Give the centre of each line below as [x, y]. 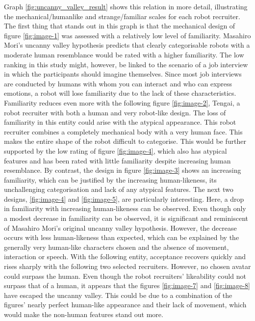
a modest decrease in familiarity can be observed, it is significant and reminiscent [126, 218]
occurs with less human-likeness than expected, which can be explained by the [122, 237]
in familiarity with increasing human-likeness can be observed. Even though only [125, 208]
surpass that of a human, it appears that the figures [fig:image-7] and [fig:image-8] [127, 285]
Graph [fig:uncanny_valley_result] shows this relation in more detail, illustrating [126, 6]
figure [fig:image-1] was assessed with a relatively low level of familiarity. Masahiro [127, 35]
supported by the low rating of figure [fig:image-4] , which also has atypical [115, 150]
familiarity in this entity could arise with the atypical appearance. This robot [120, 122]
